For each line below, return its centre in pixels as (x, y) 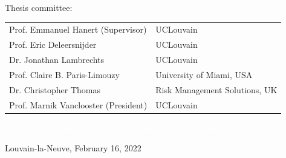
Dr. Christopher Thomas (55, 89)
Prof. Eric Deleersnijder (53, 44)
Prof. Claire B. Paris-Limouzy (64, 74)
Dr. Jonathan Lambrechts (57, 60)
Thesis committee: (39, 7)
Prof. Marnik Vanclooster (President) (78, 104)
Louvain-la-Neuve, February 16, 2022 (73, 148)
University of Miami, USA (204, 74)
